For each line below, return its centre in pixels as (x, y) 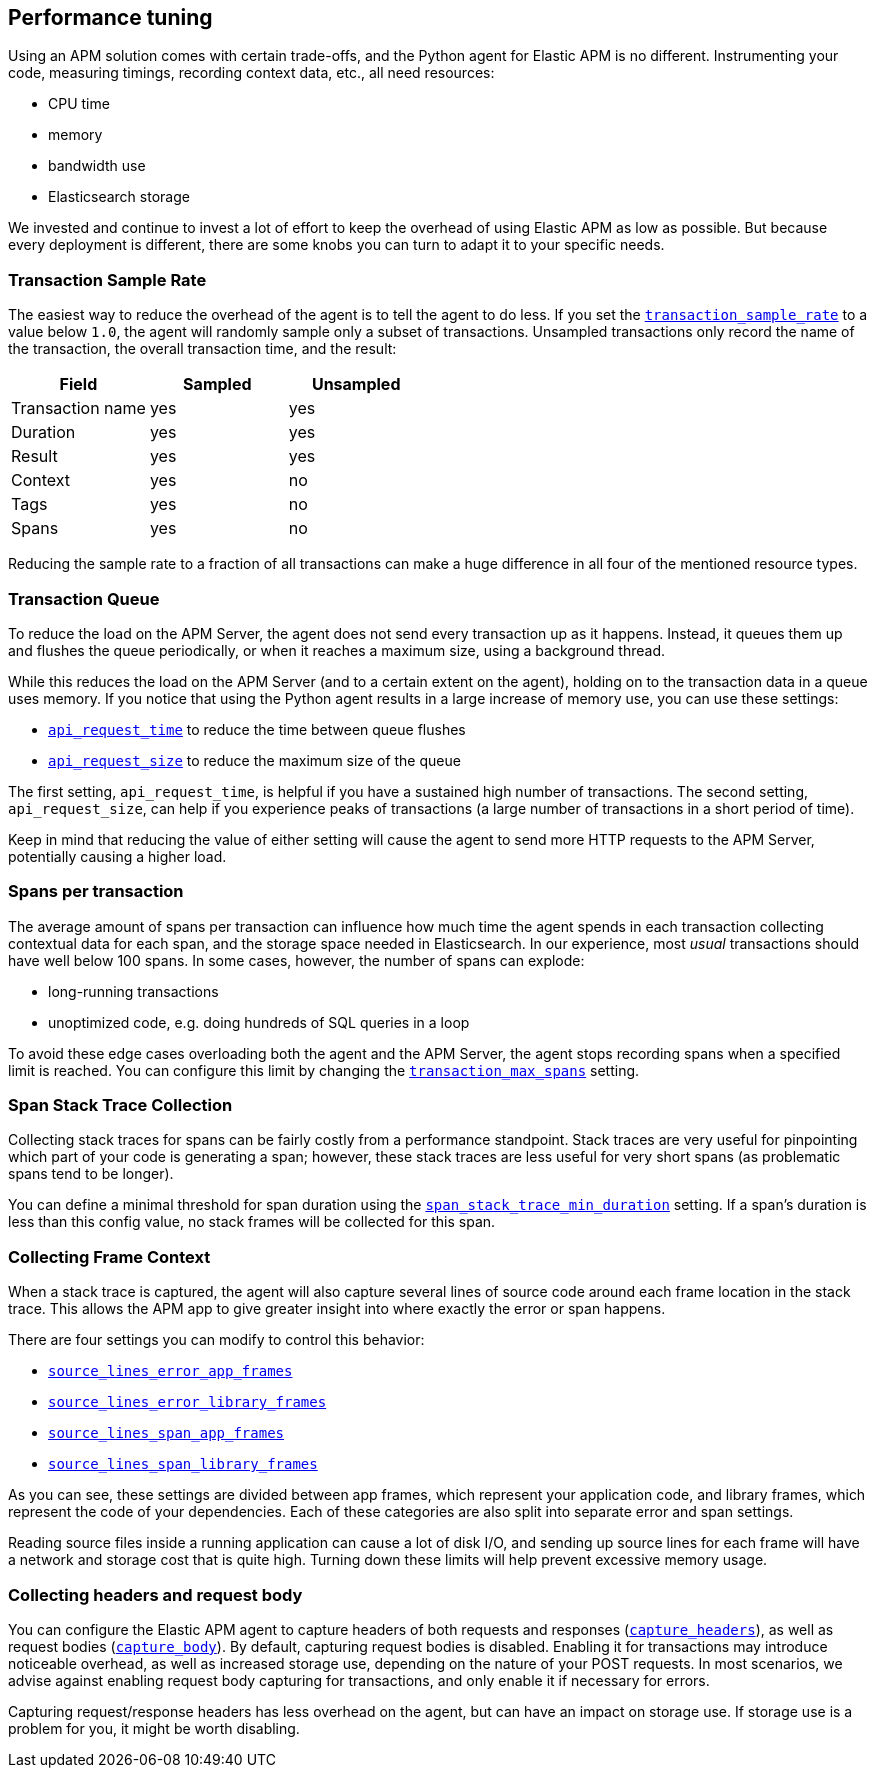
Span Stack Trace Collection (120, 1105)
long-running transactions (133, 991)
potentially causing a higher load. (117, 856)
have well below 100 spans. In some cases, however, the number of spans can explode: (296, 960)
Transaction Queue (84, 598)
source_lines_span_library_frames (183, 1464)
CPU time (79, 104)
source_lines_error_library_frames (187, 1402)
